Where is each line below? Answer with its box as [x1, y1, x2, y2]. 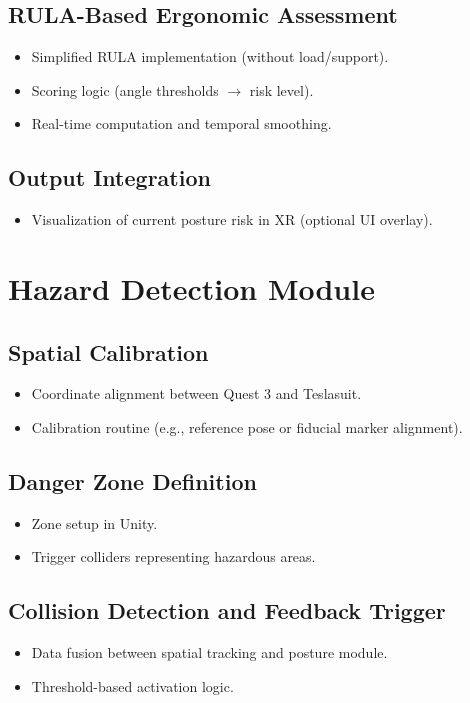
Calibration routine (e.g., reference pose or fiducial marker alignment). [31, 416, 463, 437]
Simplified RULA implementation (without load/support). [31, 46, 389, 67]
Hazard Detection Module [8, 267, 375, 308]
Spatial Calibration [8, 336, 209, 367]
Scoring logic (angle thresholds [31, 79, 219, 100]
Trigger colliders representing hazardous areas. [31, 546, 316, 567]
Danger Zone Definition [8, 465, 257, 496]
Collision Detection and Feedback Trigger [8, 595, 446, 626]
